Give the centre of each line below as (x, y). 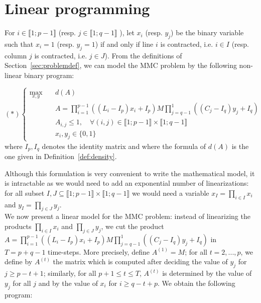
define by (19, 261)
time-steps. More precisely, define (99, 251)
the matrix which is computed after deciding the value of (140, 261)
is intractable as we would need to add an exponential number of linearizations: (127, 183)
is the (240, 146)
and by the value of (68, 283)
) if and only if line (124, 44)
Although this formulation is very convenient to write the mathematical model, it (130, 173)
